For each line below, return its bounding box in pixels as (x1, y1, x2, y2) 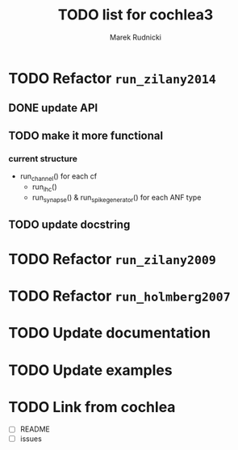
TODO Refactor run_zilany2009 (8, 250, 216, 268)
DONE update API (8, 101, 98, 115)
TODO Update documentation (8, 324, 211, 343)
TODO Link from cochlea (8, 397, 176, 416)
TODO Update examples (8, 361, 173, 379)
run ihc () (31, 182, 58, 193)
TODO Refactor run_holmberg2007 (8, 287, 232, 305)
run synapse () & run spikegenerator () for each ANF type (31, 192, 202, 204)
